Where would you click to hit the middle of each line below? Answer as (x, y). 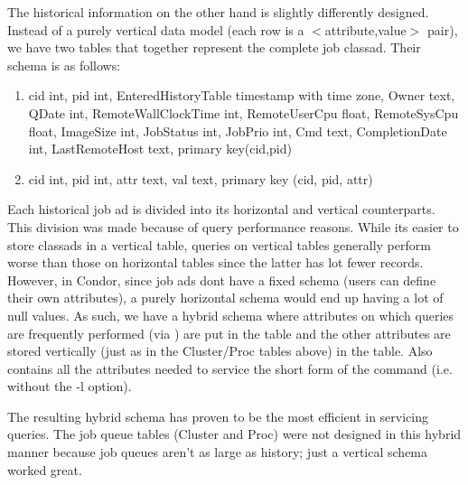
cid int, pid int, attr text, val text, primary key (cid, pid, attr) (201, 178)
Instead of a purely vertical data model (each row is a (156, 29)
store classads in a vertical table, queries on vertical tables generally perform (219, 244)
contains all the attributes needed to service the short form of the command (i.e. (230, 368)
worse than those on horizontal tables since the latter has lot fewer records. (215, 262)
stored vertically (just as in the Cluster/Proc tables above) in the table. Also (220, 351)
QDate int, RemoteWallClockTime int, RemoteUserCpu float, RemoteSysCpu (243, 112)
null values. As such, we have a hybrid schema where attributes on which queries (231, 315)
